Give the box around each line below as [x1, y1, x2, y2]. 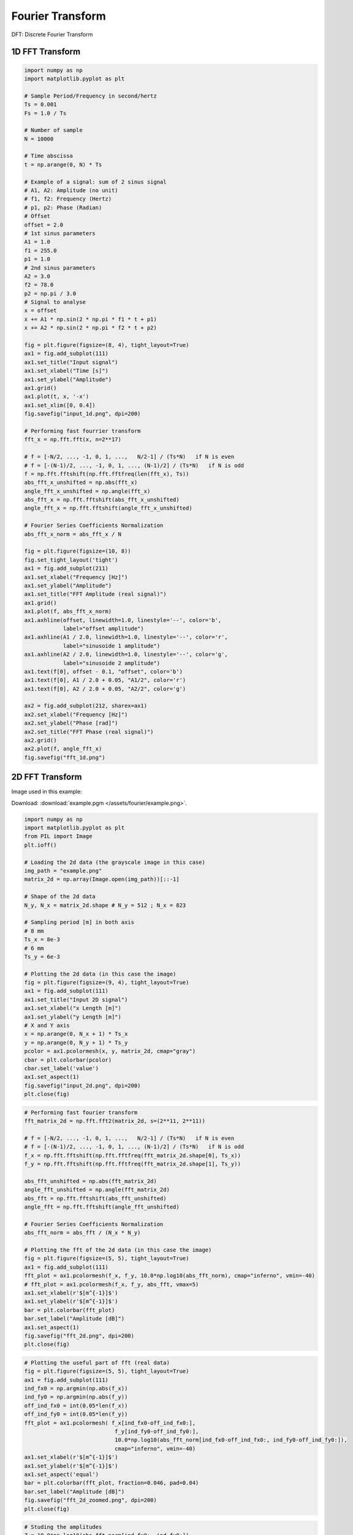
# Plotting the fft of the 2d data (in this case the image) [24, 1246, 212, 1253]
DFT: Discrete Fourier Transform [11, 31, 93, 38]
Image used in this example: [11, 788, 82, 795]
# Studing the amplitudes [24, 1523, 102, 1531]
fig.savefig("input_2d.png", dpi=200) [24, 1082, 141, 1089]
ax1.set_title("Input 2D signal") [24, 996, 128, 1003]
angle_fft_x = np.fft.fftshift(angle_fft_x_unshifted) [24, 505, 192, 512]
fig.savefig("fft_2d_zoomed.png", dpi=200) [24, 1497, 158, 1504]
